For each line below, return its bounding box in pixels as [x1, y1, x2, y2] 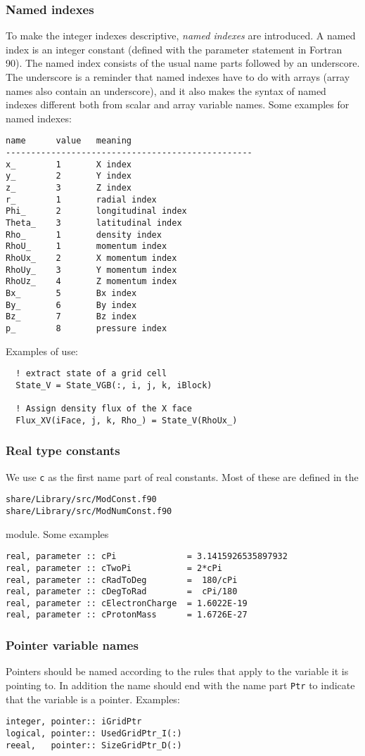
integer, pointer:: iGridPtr [6, 717, 142, 727]
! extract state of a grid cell [15, 369, 167, 379]
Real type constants [6, 442, 120, 459]
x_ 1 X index [6, 159, 132, 169]
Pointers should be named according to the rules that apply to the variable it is [6, 664, 349, 679]
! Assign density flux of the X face [15, 404, 192, 414]
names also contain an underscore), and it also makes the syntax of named [6, 83, 326, 98]
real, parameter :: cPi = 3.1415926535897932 [6, 551, 288, 562]
